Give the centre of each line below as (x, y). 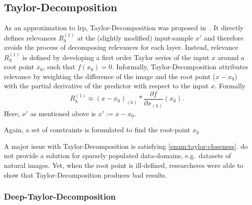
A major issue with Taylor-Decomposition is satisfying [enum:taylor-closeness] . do (126, 146)
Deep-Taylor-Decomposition (60, 196)
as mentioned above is (63, 113)
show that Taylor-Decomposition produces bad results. (85, 174)
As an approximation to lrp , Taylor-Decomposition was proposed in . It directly (124, 28)
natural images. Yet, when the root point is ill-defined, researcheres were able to (124, 165)
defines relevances (30, 37)
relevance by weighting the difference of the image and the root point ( (110, 76)
